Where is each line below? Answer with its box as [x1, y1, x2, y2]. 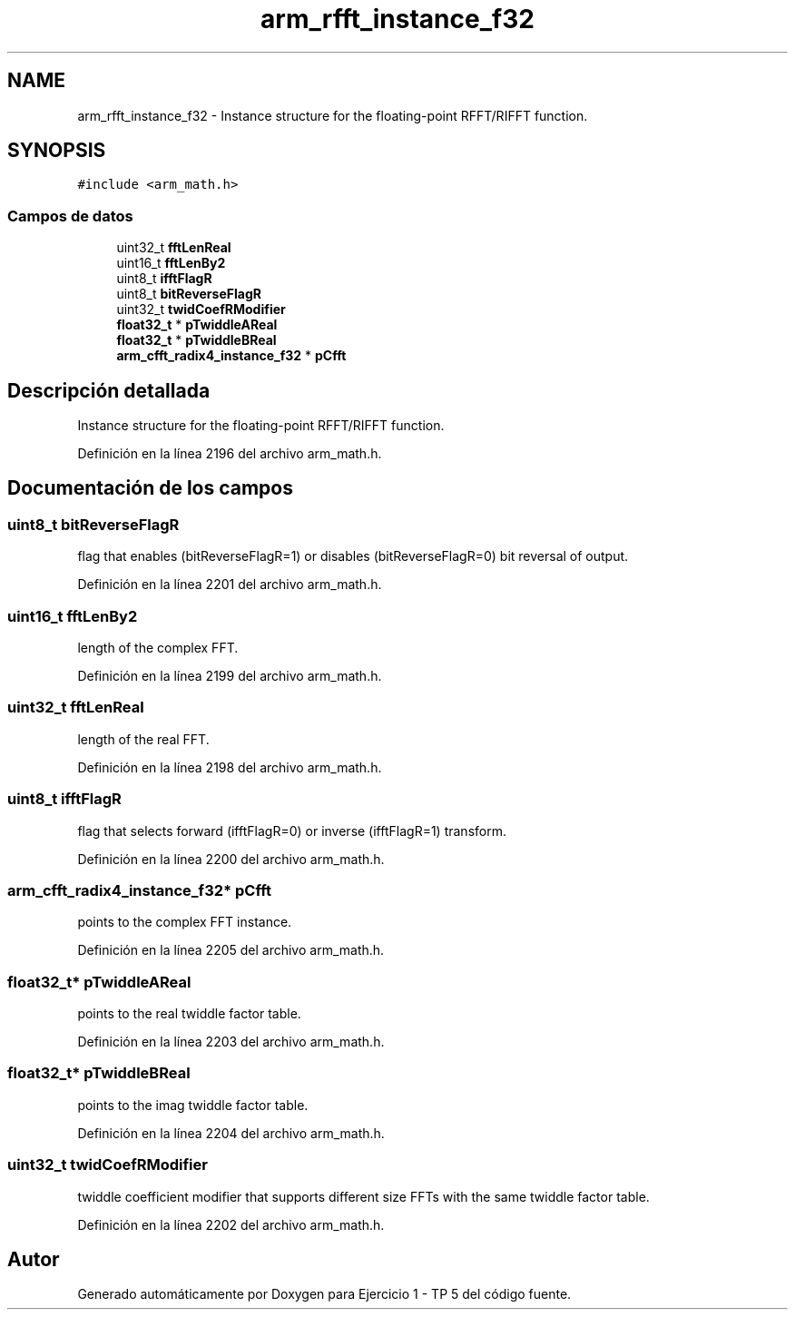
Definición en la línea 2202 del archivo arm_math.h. [77, 1216, 385, 1233]
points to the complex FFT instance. [77, 914, 292, 930]
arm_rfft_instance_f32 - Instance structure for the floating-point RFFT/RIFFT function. [77, 107, 588, 123]
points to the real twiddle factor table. [77, 1006, 301, 1021]
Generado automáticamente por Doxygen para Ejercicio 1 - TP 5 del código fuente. [77, 1286, 572, 1302]
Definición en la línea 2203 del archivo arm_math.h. [77, 1034, 385, 1049]
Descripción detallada [7, 378, 211, 402]
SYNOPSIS [7, 139, 106, 162]
